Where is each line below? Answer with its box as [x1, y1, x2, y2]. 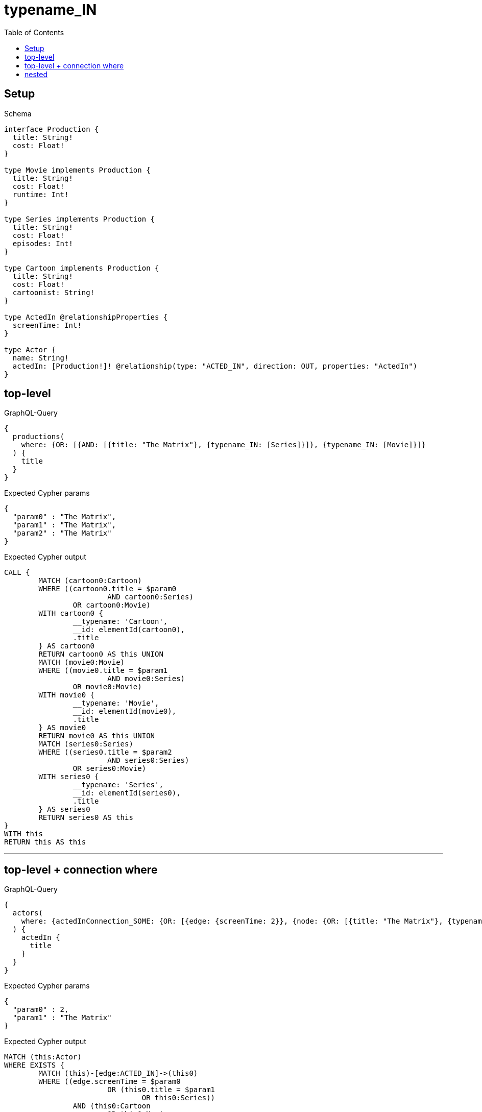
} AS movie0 [38, 723, 86, 732]
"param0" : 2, [12, 1005, 69, 1014]
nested [25, 69, 48, 79]
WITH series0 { [38, 772, 99, 781]
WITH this [4, 830, 43, 838]
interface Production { [4, 125, 99, 133]
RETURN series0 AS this [38, 813, 133, 822]
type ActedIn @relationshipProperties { [4, 312, 168, 321]
